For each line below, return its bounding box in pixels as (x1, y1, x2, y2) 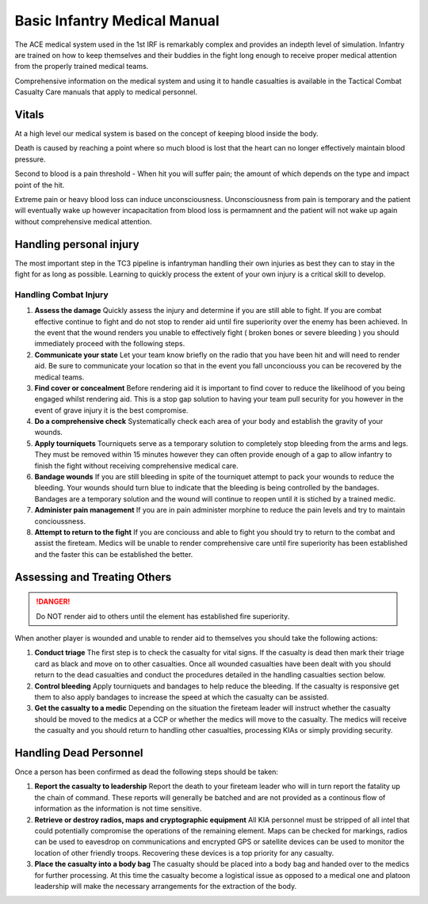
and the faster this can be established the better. (34, 549, 193, 559)
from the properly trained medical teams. (14, 62, 149, 71)
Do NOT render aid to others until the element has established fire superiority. (36, 611, 290, 621)
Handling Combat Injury (14, 289, 109, 300)
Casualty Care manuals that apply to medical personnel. (14, 87, 198, 97)
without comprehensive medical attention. (14, 216, 152, 226)
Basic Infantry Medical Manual (14, 12, 220, 29)
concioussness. (34, 516, 86, 526)
